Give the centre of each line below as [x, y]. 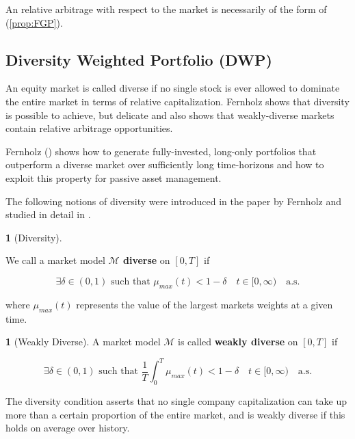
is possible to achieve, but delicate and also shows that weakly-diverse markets [170, 115]
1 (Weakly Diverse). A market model [83, 342]
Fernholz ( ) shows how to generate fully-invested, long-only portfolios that [161, 151]
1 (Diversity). [34, 237]
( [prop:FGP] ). [34, 22]
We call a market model [55, 260]
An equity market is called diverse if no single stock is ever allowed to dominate [173, 88]
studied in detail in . [48, 214]
